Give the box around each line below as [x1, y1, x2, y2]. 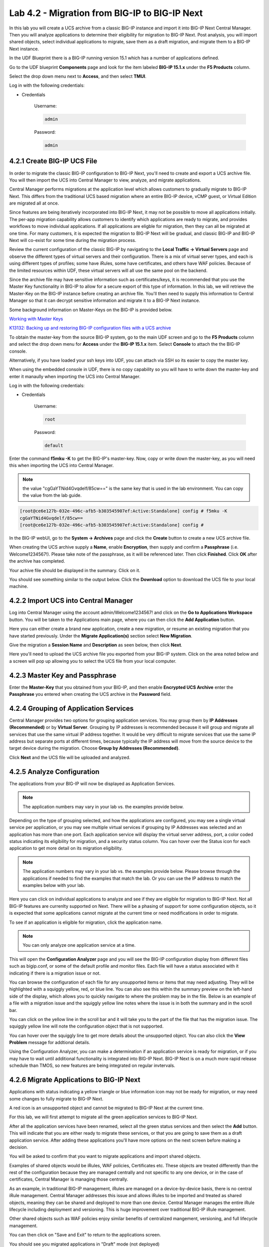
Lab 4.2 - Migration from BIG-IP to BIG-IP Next [9, 7, 203, 18]
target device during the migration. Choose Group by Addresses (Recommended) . [9, 745, 180, 751]
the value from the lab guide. [22, 492, 82, 498]
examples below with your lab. [22, 882, 85, 888]
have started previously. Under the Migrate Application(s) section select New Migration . [9, 632, 193, 638]
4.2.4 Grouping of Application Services [9, 704, 134, 713]
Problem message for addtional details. [9, 1039, 91, 1045]
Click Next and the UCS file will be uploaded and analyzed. [9, 754, 131, 760]
